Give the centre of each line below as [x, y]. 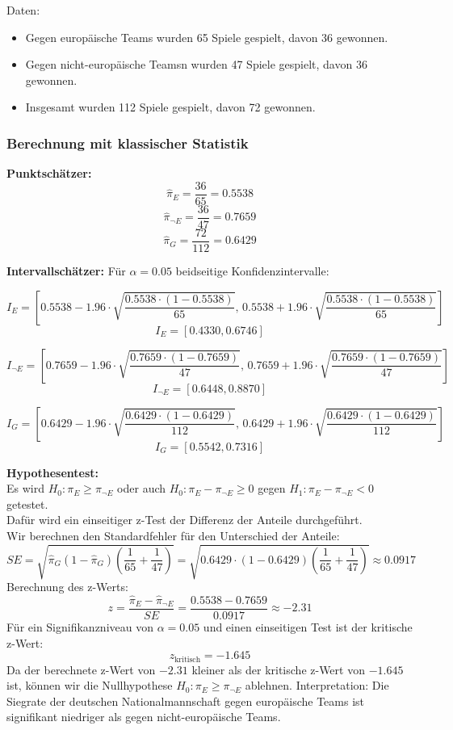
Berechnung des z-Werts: [67, 587]
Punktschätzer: [49, 173]
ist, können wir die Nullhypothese [90, 685]
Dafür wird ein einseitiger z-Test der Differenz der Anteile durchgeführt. [185, 520]
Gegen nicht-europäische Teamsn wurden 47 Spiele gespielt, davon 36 [196, 64]
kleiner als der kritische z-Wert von [278, 669]
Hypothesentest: [53, 472]
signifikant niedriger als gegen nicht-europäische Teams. [144, 717]
